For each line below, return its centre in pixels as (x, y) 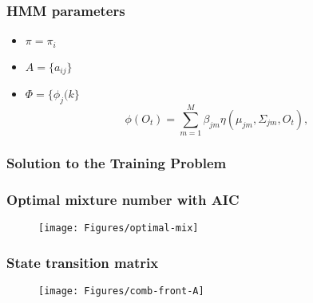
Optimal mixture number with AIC (123, 199)
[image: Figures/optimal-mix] (119, 228)
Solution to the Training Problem (117, 162)
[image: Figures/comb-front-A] (121, 291)
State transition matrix (83, 262)
